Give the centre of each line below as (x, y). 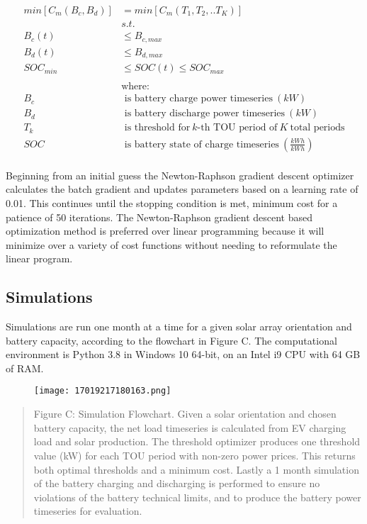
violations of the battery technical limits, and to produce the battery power (197, 497)
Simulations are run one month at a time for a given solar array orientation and (179, 327)
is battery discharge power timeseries (205, 114)
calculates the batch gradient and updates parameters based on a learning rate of (182, 189)
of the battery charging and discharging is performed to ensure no (177, 483)
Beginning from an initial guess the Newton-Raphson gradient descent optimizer (180, 175)
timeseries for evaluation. (88, 511)
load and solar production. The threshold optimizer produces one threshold (197, 441)
